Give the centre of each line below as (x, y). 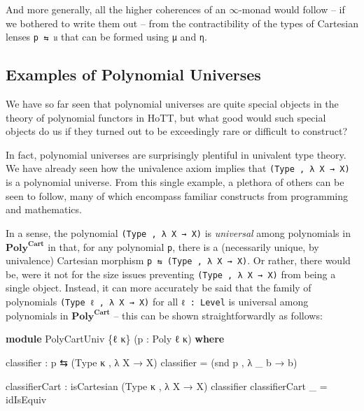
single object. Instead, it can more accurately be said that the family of (159, 288)
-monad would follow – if (292, 9)
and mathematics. (44, 209)
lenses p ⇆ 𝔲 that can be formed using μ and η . (106, 37)
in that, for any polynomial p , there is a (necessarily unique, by (183, 246)
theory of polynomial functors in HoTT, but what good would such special (166, 117)
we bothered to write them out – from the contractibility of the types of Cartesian (182, 23)
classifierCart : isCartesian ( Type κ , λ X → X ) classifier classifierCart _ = (167, 385)
